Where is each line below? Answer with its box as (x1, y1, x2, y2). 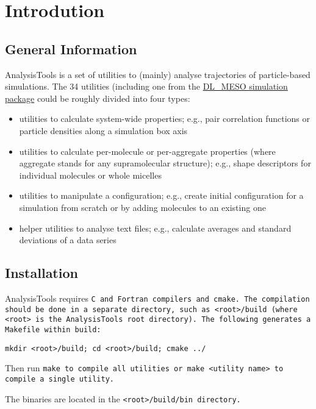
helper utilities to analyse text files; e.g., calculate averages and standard (19, 221, 292, 234)
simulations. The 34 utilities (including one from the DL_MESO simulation (5, 80, 288, 93)
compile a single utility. (5, 374, 114, 383)
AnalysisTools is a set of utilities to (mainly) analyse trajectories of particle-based (5, 68, 311, 80)
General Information (5, 39, 137, 58)
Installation (5, 263, 78, 282)
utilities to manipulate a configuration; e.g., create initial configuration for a (19, 189, 304, 202)
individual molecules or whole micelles (19, 168, 162, 181)
